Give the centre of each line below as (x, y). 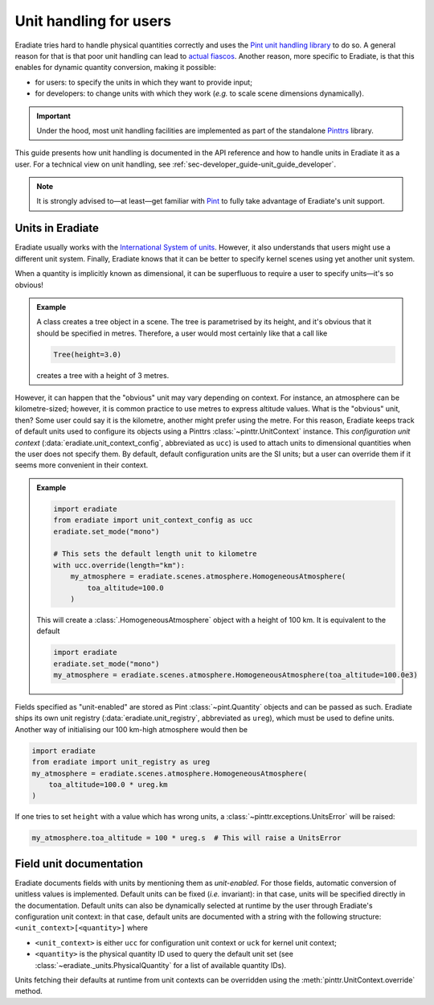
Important (54, 116)
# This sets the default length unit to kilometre (155, 554)
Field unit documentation (79, 864)
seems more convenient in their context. (82, 465)
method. (29, 991)
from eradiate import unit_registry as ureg (121, 762)
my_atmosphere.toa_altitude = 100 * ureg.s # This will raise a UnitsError (186, 838)
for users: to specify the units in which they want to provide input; (144, 82)
